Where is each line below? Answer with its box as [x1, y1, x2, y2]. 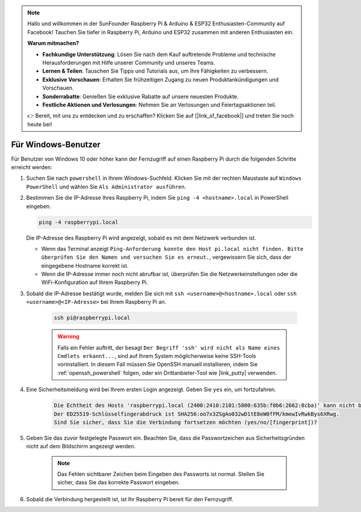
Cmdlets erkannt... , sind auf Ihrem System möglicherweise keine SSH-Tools [57, 353, 256, 359]
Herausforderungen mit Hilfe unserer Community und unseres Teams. [42, 59, 216, 66]
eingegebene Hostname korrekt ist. [41, 262, 129, 269]
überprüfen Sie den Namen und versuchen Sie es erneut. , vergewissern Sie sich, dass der [41, 253, 292, 261]
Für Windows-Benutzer [11, 139, 100, 150]
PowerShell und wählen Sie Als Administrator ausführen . [26, 183, 187, 190]
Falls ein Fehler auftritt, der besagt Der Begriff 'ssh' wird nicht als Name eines [57, 344, 280, 351]
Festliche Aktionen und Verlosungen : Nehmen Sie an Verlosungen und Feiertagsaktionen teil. [42, 101, 277, 108]
